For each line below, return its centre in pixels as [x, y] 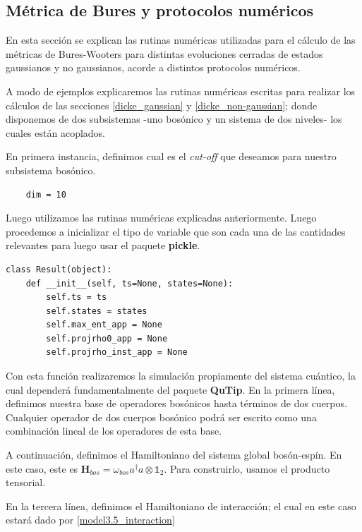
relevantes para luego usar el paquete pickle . [103, 245]
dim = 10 [46, 194]
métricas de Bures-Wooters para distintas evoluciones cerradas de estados [164, 53]
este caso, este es [42, 468]
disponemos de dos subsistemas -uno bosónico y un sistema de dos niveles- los [174, 119]
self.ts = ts [77, 297]
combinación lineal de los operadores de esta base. [114, 431]
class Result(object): [59, 269]
